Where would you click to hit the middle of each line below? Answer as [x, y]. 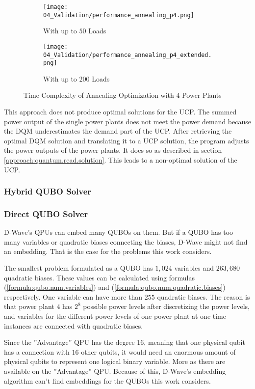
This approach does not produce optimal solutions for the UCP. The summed [120, 112]
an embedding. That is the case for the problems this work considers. [108, 251]
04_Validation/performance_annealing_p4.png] [119, 15]
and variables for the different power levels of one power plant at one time [115, 316]
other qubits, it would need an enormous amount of [158, 351]
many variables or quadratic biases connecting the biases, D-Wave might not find [126, 241]
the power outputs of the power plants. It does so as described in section [113, 150]
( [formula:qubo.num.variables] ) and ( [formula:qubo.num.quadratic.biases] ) [115, 287]
